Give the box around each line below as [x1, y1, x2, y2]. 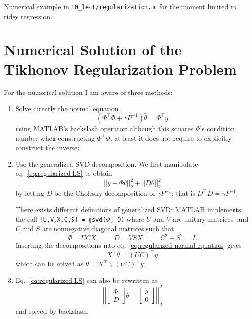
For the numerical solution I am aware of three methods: [4, 87, 173, 97]
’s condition [200, 123, 235, 133]
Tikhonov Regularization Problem [4, 58, 237, 78]
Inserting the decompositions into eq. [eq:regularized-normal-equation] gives [15, 240, 242, 250]
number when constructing [15, 132, 95, 143]
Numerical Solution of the [4, 39, 182, 59]
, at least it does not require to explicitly [110, 132, 232, 143]
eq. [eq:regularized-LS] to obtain [15, 168, 112, 178]
